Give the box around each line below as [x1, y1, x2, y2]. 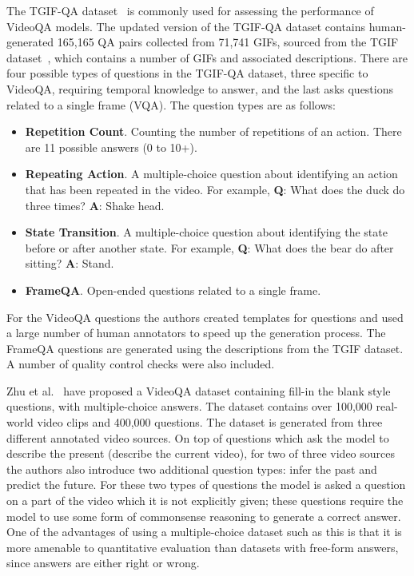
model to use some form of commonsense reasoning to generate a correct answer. [6, 507, 401, 524]
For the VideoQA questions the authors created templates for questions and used [6, 308, 404, 325]
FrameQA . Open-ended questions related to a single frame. [25, 281, 321, 298]
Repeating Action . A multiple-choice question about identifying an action [25, 165, 398, 182]
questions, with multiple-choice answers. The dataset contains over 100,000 [6, 398, 372, 415]
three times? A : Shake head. [25, 197, 165, 213]
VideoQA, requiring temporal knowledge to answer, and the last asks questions [6, 80, 394, 97]
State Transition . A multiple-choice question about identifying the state [25, 224, 388, 240]
